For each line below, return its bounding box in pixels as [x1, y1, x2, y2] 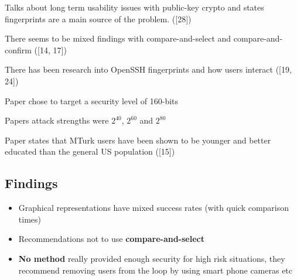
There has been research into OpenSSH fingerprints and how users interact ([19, [5, 63, 292, 76]
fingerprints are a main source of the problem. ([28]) [5, 12, 192, 25]
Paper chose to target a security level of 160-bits [5, 94, 179, 107]
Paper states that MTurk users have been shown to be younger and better [5, 134, 271, 146]
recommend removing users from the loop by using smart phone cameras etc [18, 264, 293, 276]
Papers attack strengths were [5, 114, 109, 127]
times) [18, 213, 41, 225]
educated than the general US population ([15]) [5, 145, 175, 158]
